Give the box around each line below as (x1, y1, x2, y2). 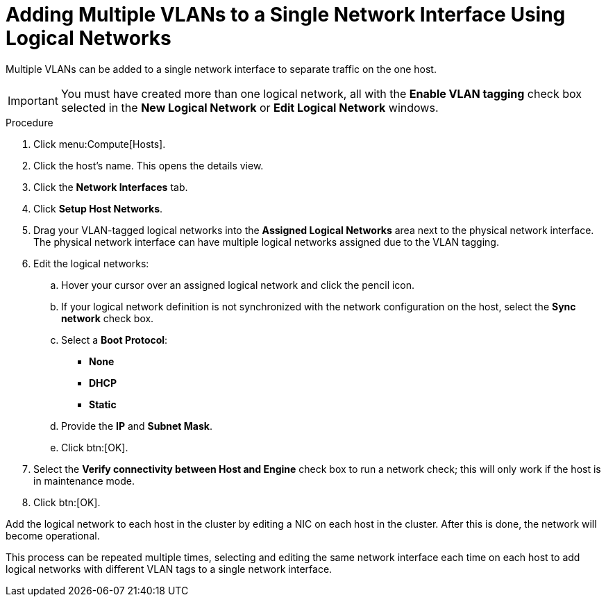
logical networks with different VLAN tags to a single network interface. (6, 562, 333, 575)
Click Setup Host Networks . (33, 202, 163, 215)
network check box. (61, 312, 154, 324)
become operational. (6, 529, 100, 542)
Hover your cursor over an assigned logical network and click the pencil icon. (61, 278, 415, 291)
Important (8, 93, 58, 108)
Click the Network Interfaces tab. (33, 181, 188, 193)
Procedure (6, 116, 53, 128)
